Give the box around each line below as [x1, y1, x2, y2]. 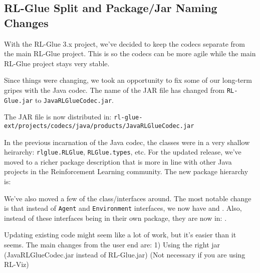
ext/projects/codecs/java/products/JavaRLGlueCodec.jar [4, 122, 194, 129]
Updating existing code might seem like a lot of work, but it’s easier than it [4, 229, 236, 240]
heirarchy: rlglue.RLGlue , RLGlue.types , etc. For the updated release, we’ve [4, 147, 241, 157]
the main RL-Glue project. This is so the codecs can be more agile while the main [4, 48, 256, 59]
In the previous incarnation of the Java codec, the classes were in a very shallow [4, 136, 250, 147]
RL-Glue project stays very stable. [4, 58, 110, 68]
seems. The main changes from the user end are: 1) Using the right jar [4, 239, 220, 250]
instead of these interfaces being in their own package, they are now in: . [4, 212, 227, 223]
